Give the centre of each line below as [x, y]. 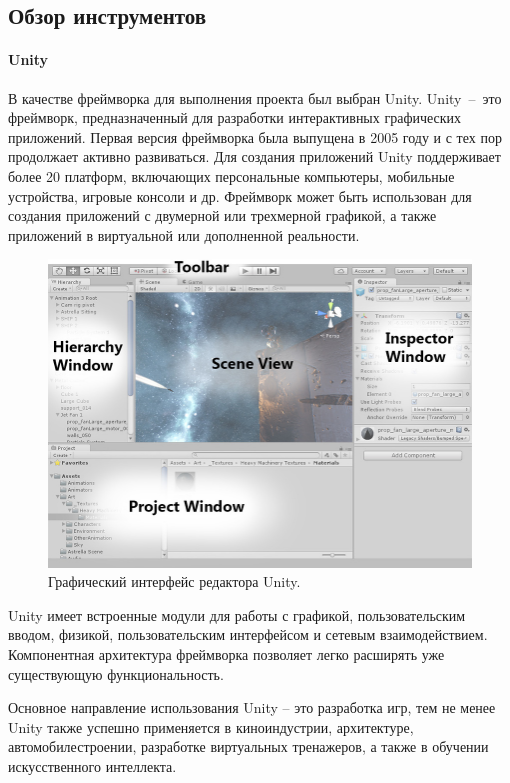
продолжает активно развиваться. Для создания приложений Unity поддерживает [254, 156]
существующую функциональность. [116, 673]
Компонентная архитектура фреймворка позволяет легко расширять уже [226, 653]
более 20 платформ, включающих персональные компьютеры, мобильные [231, 175]
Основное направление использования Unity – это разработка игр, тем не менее [252, 707]
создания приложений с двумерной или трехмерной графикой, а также [222, 215]
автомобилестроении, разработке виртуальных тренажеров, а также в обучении [248, 746]
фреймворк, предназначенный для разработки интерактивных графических [235, 117]
